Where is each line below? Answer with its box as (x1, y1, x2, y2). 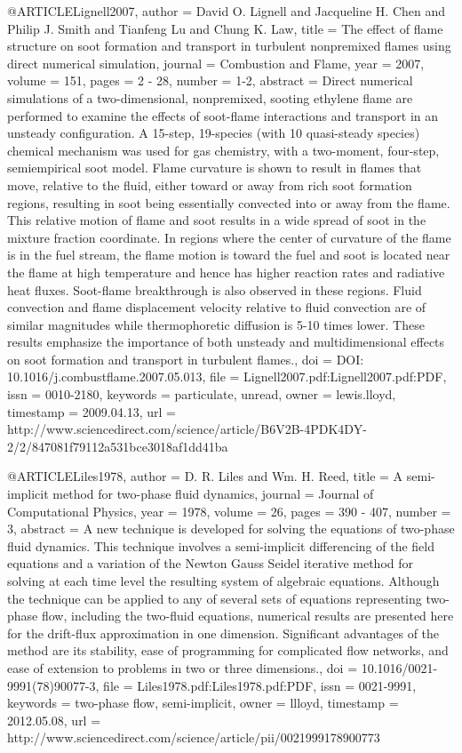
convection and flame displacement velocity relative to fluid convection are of (7, 298, 426, 316)
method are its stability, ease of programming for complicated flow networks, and (7, 641, 449, 660)
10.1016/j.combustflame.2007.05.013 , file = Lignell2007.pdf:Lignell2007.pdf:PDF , (7, 367, 447, 386)
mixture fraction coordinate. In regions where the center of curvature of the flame (7, 228, 451, 246)
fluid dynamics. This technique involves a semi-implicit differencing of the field (7, 536, 435, 555)
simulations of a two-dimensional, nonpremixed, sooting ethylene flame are (7, 88, 413, 107)
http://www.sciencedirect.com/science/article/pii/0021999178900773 (7, 728, 380, 747)
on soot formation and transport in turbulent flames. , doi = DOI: (7, 349, 364, 368)
